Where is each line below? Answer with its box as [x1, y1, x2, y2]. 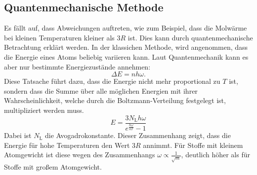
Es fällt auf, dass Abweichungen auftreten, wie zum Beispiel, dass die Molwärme [4, 23, 247, 33]
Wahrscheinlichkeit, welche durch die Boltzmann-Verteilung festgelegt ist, [4, 95, 226, 105]
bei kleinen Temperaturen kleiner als [4, 32, 115, 42]
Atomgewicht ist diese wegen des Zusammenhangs [4, 149, 155, 160]
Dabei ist [4, 130, 32, 140]
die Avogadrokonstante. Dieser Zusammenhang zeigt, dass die [44, 130, 231, 140]
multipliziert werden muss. [4, 105, 84, 115]
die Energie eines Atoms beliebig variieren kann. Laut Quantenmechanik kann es [4, 51, 249, 62]
